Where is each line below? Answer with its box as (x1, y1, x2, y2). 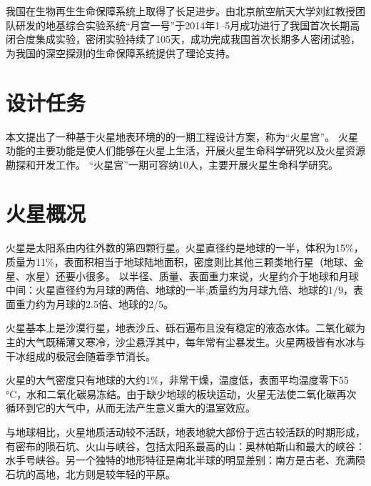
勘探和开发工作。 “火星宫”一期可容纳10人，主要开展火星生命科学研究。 (6, 157, 338, 172)
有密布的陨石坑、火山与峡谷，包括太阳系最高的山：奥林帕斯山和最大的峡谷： (6, 438, 365, 453)
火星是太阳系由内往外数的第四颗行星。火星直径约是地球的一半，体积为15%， (6, 240, 364, 255)
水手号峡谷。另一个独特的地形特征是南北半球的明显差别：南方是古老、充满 (6, 452, 355, 467)
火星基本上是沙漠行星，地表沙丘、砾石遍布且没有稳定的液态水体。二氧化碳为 (6, 320, 365, 335)
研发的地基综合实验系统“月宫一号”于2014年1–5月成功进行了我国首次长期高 (15, 17, 360, 32)
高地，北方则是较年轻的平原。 (35, 466, 176, 481)
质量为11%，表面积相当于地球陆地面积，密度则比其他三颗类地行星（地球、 (6, 254, 354, 269)
